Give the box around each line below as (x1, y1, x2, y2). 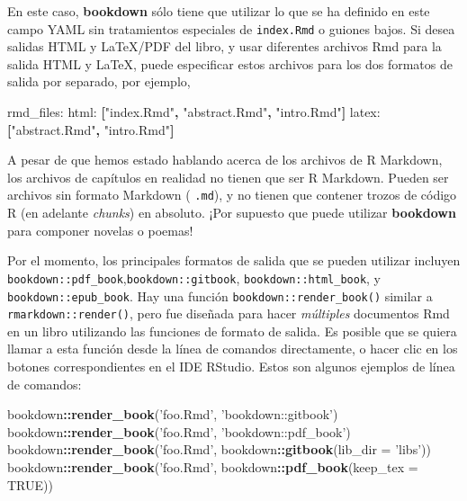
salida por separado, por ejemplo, (7, 72, 191, 91)
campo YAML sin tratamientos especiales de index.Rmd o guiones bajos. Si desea (7, 19, 455, 38)
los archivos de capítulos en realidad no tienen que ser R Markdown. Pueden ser (7, 167, 449, 186)
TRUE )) (7, 475, 53, 494)
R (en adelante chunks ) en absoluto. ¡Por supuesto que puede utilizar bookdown (7, 203, 456, 222)
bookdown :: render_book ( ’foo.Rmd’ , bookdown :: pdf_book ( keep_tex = (7, 457, 418, 476)
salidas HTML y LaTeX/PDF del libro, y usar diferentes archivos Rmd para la (7, 37, 442, 56)
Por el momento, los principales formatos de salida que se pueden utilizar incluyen (7, 251, 461, 270)
